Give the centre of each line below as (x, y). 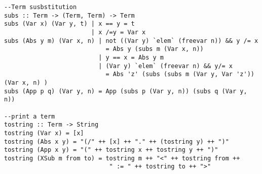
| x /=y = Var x (118, 32)
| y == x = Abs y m (131, 57)
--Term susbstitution (41, 7)
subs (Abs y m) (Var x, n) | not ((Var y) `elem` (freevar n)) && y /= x (131, 41)
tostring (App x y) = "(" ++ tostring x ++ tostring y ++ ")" (111, 150)
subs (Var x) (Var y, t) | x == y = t (69, 24)
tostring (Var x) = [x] (44, 133)
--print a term (30, 116)
